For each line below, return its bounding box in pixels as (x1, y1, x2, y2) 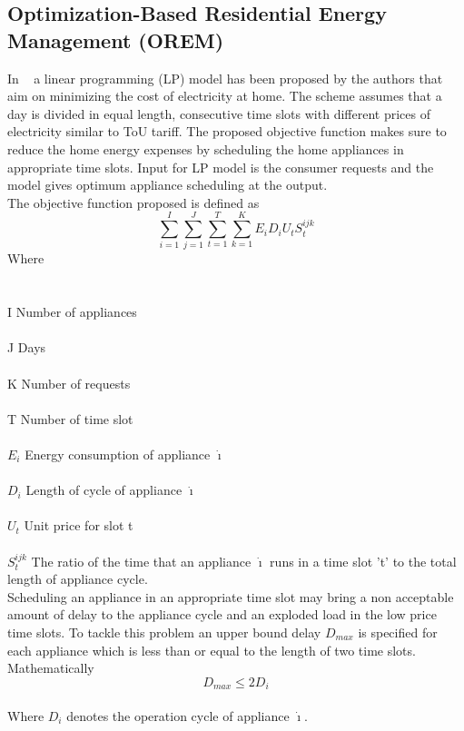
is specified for (358, 622, 438, 641)
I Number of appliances (7, 302, 137, 321)
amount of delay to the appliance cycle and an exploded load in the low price (7, 605, 437, 624)
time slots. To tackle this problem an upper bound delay (7, 622, 321, 641)
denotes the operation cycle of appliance (66, 706, 290, 725)
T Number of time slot (7, 409, 133, 428)
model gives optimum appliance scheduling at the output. (7, 175, 328, 194)
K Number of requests (7, 373, 131, 392)
